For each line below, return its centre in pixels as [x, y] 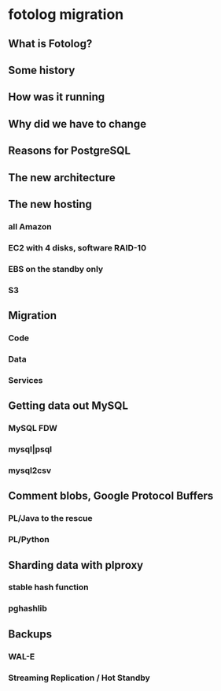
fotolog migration [66, 15]
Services [26, 380]
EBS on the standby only [56, 269]
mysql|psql [30, 449]
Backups [30, 634]
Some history [42, 70]
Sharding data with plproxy [76, 565]
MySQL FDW [33, 429]
